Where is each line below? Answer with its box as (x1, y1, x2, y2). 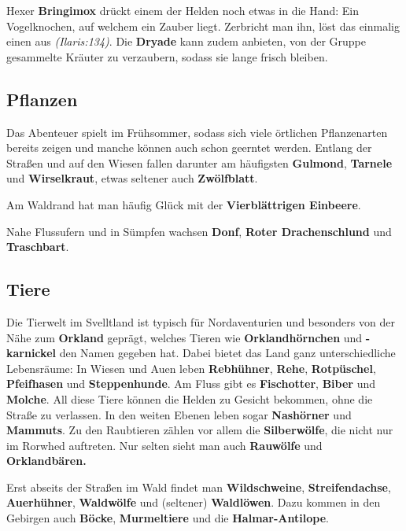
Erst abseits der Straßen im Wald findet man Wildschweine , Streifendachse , (6, 478, 391, 495)
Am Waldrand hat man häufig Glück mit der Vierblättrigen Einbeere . (6, 196, 361, 212)
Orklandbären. (6, 452, 87, 469)
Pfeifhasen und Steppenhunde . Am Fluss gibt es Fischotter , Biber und (6, 375, 375, 392)
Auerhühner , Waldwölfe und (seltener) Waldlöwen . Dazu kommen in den (6, 494, 381, 511)
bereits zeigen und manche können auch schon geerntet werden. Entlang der (6, 139, 372, 156)
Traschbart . (6, 238, 69, 255)
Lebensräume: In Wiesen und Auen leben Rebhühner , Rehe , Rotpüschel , (6, 360, 376, 376)
